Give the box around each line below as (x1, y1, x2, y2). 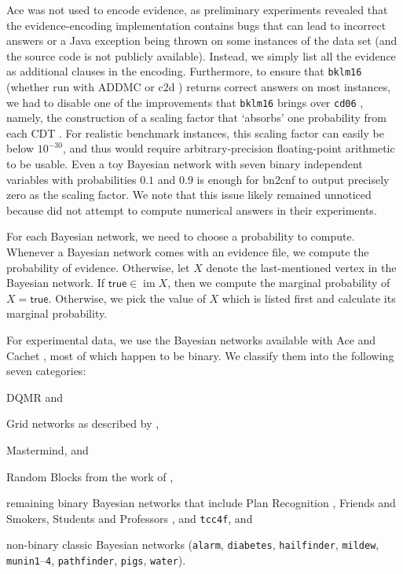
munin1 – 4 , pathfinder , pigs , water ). (6, 552, 186, 568)
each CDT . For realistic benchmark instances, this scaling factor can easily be (6, 124, 384, 141)
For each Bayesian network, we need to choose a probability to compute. (6, 228, 355, 245)
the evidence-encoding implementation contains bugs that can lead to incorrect (6, 17, 387, 33)
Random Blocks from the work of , (6, 468, 174, 484)
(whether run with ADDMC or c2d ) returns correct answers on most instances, (6, 79, 391, 95)
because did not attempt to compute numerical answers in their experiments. (6, 201, 377, 218)
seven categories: (6, 362, 86, 379)
